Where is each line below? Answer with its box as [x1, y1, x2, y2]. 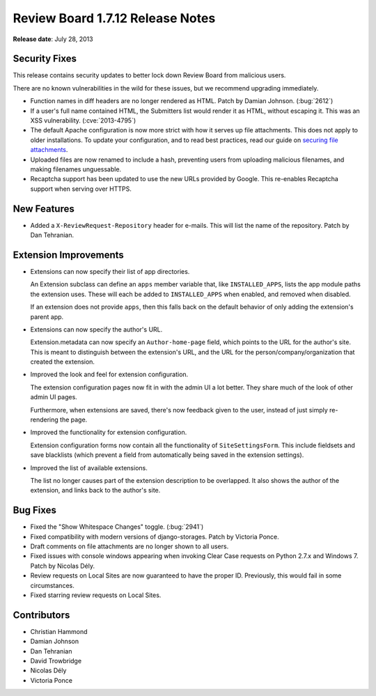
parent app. [30, 312, 64, 320]
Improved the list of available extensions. [30, 463, 148, 472]
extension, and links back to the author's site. [30, 486, 161, 495]
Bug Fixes [13, 504, 57, 516]
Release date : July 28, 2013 [13, 35, 93, 43]
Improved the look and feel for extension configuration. [30, 370, 189, 379]
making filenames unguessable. [30, 164, 122, 173]
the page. [59, 415, 88, 424]
